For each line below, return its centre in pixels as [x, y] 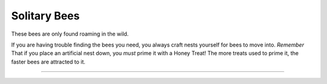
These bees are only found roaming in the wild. [70, 34]
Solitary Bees [45, 16]
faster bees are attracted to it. [48, 62]
